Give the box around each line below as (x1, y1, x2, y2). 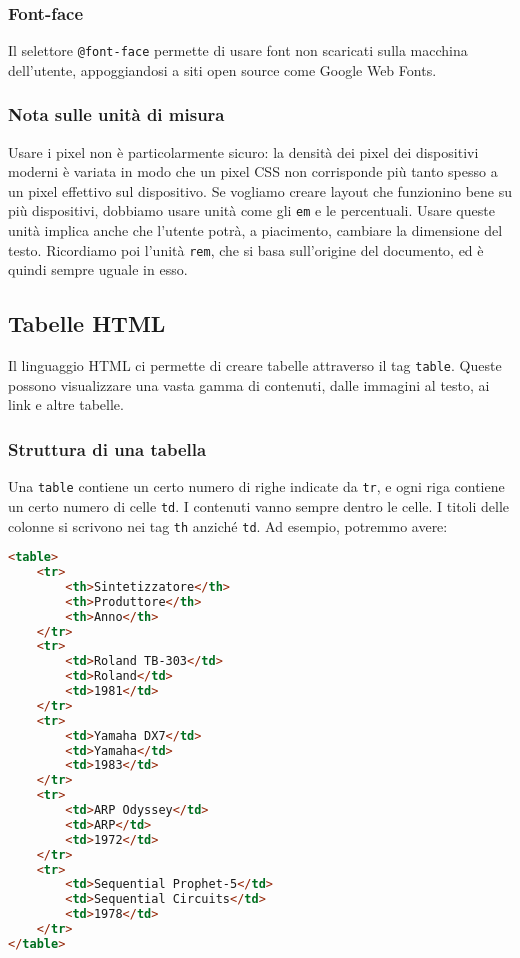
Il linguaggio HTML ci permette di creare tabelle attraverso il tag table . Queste (8, 355, 502, 376)
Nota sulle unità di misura (8, 102, 225, 127)
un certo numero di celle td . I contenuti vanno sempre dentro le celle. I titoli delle (8, 495, 510, 516)
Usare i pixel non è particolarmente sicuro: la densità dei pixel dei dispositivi (8, 141, 479, 162)
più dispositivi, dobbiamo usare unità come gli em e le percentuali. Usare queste (8, 200, 495, 221)
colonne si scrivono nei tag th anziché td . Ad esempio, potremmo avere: (8, 515, 448, 536)
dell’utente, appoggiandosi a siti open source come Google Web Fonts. (8, 59, 437, 80)
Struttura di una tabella (8, 436, 207, 461)
